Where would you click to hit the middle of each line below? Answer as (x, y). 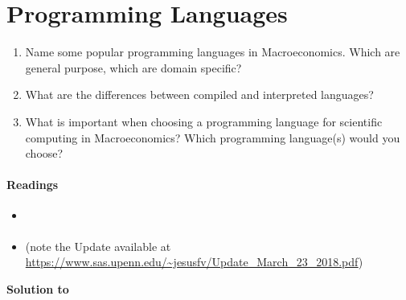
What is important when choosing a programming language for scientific (204, 121)
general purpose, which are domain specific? (133, 67)
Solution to (38, 288)
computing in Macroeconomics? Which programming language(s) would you (213, 137)
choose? (44, 153)
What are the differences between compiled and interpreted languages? (199, 95)
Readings (33, 185)
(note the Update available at (98, 246)
